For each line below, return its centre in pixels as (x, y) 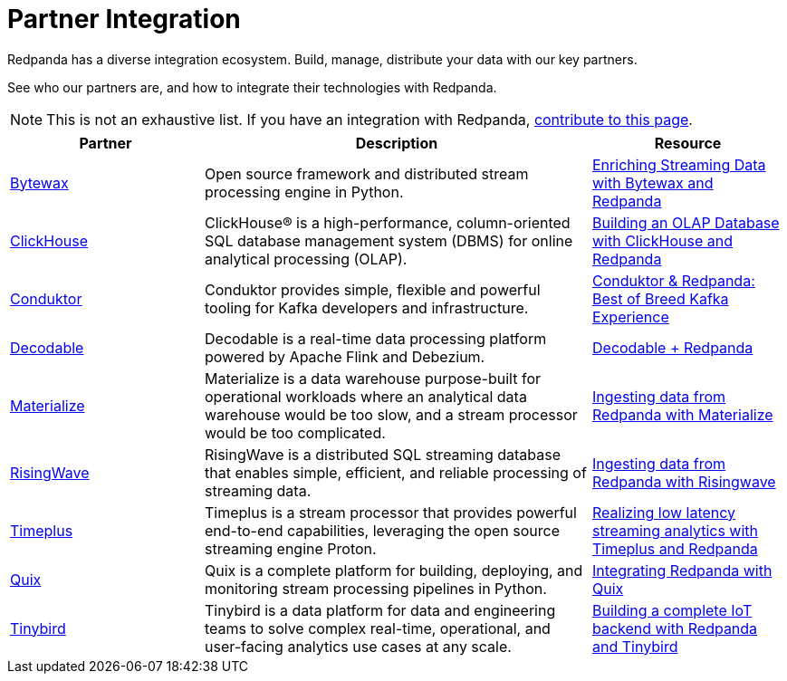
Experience (631, 317)
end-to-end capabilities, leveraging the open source (382, 530)
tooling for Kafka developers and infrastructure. (367, 307)
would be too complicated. (295, 432)
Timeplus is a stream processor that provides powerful (391, 512)
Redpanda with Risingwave (684, 481)
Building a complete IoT (672, 610)
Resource (688, 143)
